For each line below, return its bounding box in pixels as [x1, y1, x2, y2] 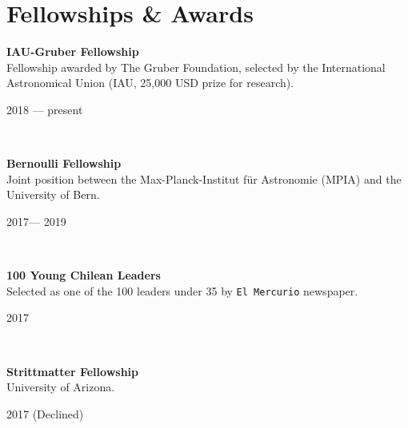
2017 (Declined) [6, 405, 84, 422]
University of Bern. [6, 186, 100, 203]
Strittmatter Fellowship [6, 363, 139, 379]
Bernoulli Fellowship [6, 155, 122, 172]
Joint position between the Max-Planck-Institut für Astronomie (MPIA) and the [6, 170, 402, 187]
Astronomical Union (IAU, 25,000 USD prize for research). [6, 74, 294, 91]
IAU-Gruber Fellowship [6, 43, 139, 60]
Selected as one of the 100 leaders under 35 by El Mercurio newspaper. [6, 282, 358, 299]
